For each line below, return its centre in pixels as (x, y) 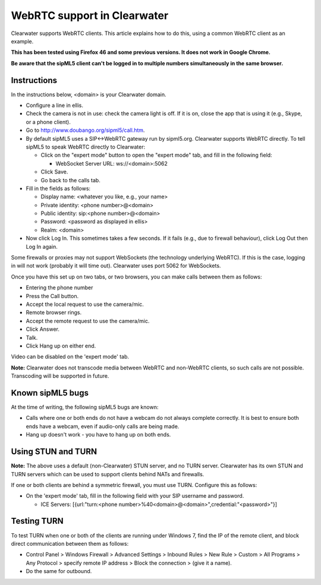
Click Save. (54, 172)
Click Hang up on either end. (61, 346)
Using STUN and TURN (54, 452)
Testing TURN (37, 521)
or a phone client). (48, 122)
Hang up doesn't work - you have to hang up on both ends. (98, 435)
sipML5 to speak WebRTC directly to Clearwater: (86, 147)
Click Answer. (43, 329)
